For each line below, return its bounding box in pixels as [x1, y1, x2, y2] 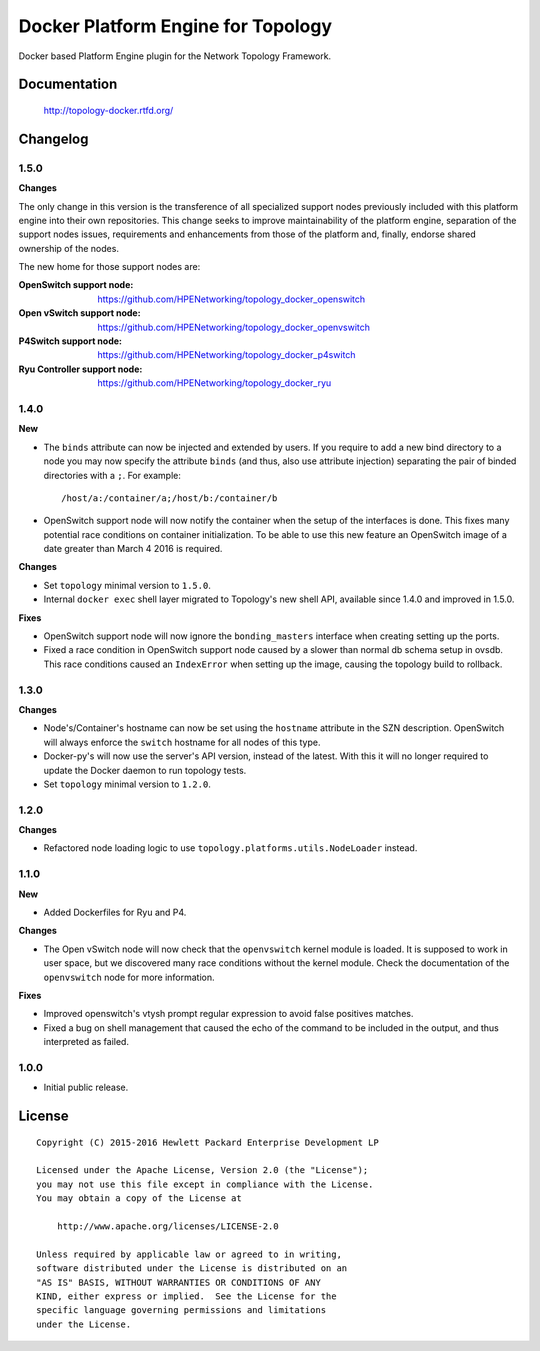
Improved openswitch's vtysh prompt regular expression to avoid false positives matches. [43, 1008, 414, 1020]
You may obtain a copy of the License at [36, 1193, 242, 1204]
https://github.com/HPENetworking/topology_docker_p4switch [97, 349, 356, 361]
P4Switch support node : [18, 335, 123, 347]
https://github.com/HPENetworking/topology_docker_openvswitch [97, 321, 370, 333]
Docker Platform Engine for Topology [18, 15, 333, 37]
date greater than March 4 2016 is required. [43, 543, 223, 555]
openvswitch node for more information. [43, 971, 215, 983]
